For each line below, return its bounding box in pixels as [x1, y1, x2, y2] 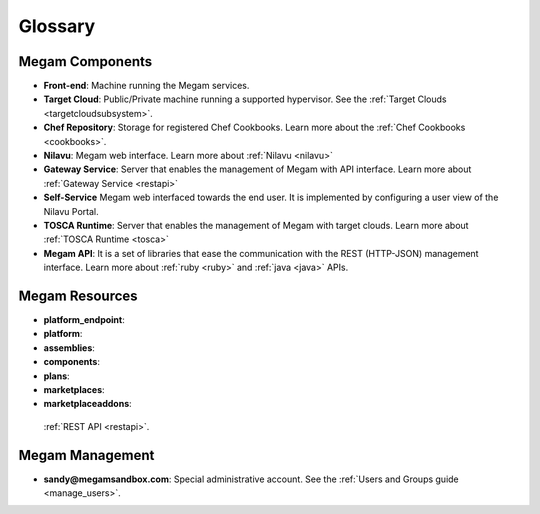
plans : [43, 370, 70, 382]
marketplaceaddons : [43, 398, 132, 410]
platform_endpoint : [43, 314, 125, 326]
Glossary [18, 15, 96, 37]
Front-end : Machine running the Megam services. [43, 80, 250, 92]
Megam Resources [18, 287, 139, 304]
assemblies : [43, 341, 95, 354]
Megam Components [18, 53, 153, 70]
